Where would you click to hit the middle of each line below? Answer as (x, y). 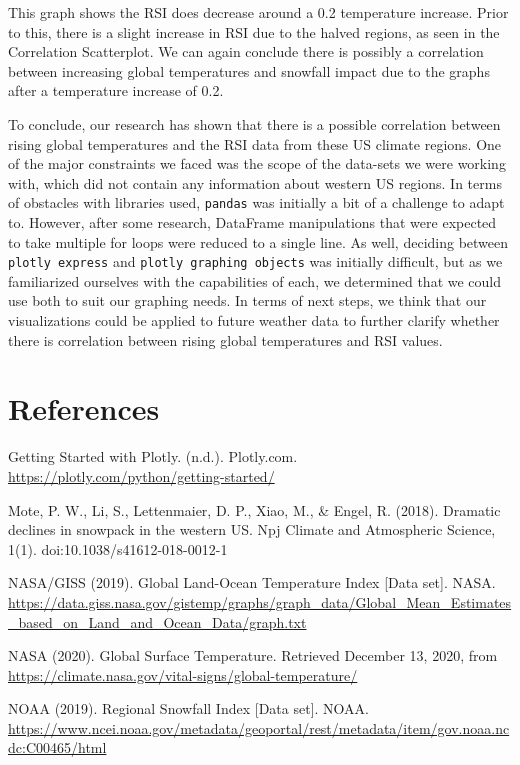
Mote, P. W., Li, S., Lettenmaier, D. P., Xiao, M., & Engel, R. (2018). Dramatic (254, 509)
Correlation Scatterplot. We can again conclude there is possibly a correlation (246, 51)
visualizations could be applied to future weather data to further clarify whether (254, 320)
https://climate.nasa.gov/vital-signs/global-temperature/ (183, 674)
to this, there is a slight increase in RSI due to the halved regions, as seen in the (254, 31)
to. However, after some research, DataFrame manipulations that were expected (252, 222)
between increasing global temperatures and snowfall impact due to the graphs (249, 70)
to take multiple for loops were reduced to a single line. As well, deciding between (258, 241)
